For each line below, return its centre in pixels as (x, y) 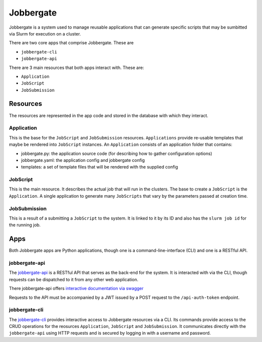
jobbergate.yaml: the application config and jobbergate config (83, 160)
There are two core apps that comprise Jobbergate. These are (71, 43)
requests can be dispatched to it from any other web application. (74, 279)
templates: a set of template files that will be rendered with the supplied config (99, 167)
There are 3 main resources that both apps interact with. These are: (76, 68)
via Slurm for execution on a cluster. (45, 34)
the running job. (25, 225)
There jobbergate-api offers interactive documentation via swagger (76, 289)
